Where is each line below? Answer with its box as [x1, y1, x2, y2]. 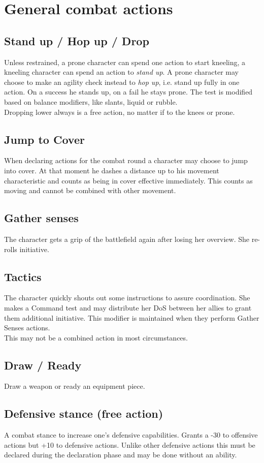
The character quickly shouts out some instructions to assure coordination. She [4, 292, 250, 303]
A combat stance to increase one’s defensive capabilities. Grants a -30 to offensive [4, 429, 258, 440]
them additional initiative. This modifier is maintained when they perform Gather [4, 312, 259, 323]
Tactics [4, 268, 42, 284]
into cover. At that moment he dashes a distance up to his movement [4, 165, 219, 175]
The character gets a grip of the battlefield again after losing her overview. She [4, 233, 249, 244]
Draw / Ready [4, 357, 82, 373]
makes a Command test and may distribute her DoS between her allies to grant [4, 302, 252, 313]
